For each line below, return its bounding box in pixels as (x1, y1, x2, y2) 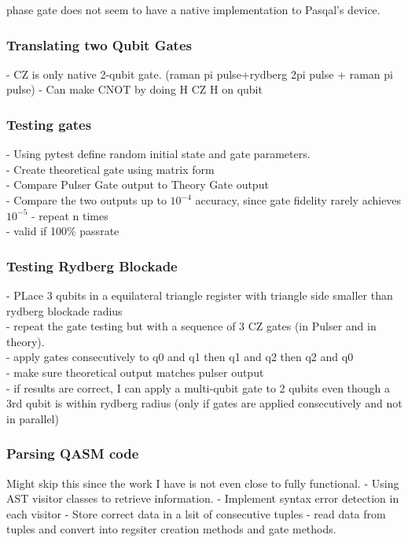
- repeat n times (31, 207, 108, 223)
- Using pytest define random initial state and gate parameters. (6, 146, 311, 162)
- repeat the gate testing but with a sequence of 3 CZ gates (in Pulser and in (6, 318, 377, 334)
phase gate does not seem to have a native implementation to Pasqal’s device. (6, 2, 380, 17)
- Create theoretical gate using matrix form (6, 160, 215, 177)
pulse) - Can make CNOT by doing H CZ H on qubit (6, 81, 263, 98)
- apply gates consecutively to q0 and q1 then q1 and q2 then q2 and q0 (6, 348, 354, 365)
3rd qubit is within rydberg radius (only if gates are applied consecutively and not (6, 395, 402, 411)
